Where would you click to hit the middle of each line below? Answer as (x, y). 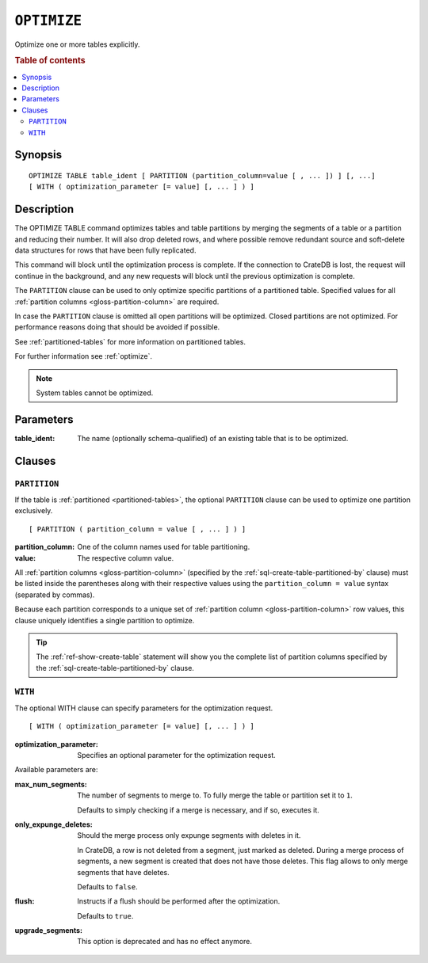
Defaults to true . (105, 915)
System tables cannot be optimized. (95, 393)
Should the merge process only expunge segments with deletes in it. (189, 835)
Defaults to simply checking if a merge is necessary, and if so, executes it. (199, 810)
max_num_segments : (51, 784)
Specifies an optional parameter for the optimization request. (177, 755)
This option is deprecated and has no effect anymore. (165, 942)
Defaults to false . (107, 886)
